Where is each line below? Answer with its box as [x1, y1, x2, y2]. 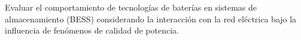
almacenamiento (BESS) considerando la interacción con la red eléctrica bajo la [5, 12, 297, 25]
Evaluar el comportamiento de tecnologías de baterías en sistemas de [5, 1, 257, 13]
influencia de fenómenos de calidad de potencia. [5, 24, 179, 36]
